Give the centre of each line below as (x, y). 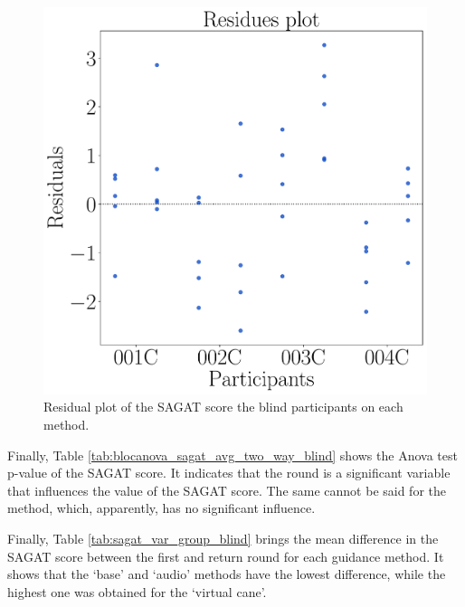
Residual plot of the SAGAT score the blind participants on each (223, 407)
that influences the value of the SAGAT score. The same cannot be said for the (227, 490)
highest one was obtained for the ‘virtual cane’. (137, 591)
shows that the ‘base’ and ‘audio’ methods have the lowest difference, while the (227, 574)
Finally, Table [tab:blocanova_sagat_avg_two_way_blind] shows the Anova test (232, 455)
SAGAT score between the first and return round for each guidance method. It (226, 556)
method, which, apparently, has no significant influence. (161, 508)
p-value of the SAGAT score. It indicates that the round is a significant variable (229, 473)
